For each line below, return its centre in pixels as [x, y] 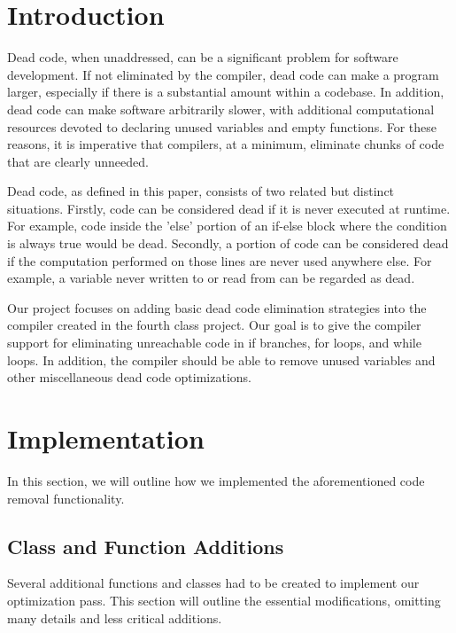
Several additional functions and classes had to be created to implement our [213, 583]
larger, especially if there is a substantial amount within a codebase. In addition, [226, 92]
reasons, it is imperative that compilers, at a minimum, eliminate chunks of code [226, 144]
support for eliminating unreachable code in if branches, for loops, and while [214, 343]
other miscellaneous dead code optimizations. [129, 377]
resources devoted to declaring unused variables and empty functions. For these [222, 126]
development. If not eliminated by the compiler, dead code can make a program [223, 74]
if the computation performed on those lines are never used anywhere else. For [220, 260]
